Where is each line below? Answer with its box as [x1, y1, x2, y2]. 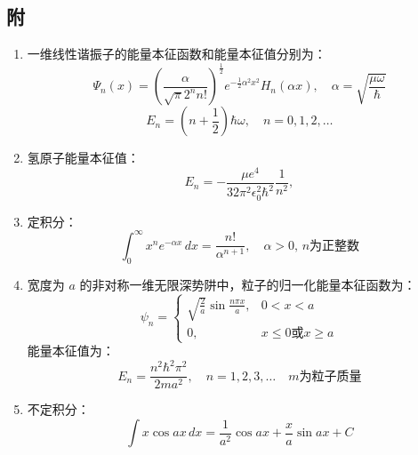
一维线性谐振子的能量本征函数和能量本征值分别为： [27, 44, 326, 63]
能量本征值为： [27, 341, 115, 360]
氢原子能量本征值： [27, 148, 140, 167]
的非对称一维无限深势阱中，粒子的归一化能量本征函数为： [79, 275, 416, 293]
